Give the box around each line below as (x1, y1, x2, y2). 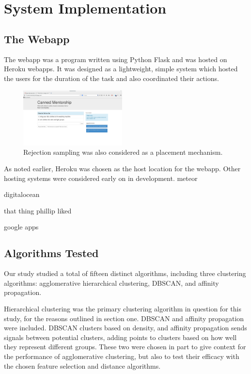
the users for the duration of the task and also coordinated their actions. (4, 73, 219, 83)
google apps (4, 222, 39, 232)
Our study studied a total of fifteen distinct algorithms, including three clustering (4, 268, 246, 278)
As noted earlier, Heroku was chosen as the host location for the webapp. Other (4, 163, 241, 174)
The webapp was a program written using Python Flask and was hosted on (4, 54, 227, 64)
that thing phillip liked (4, 205, 72, 215)
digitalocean (4, 189, 40, 199)
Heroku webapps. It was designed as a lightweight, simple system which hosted (4, 64, 238, 74)
